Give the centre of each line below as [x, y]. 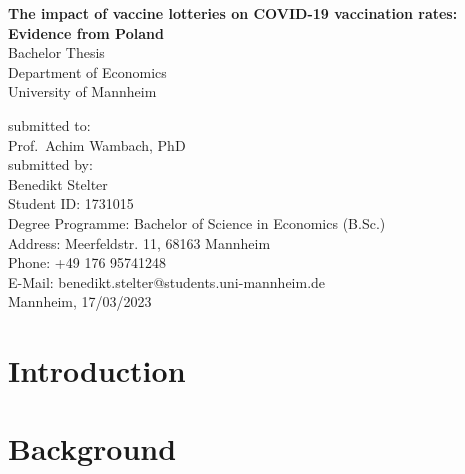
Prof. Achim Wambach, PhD [97, 144]
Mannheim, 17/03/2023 [80, 301]
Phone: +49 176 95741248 [87, 262]
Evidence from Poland [86, 32]
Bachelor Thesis [56, 52]
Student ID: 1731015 [71, 203]
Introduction [97, 370]
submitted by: [50, 164]
